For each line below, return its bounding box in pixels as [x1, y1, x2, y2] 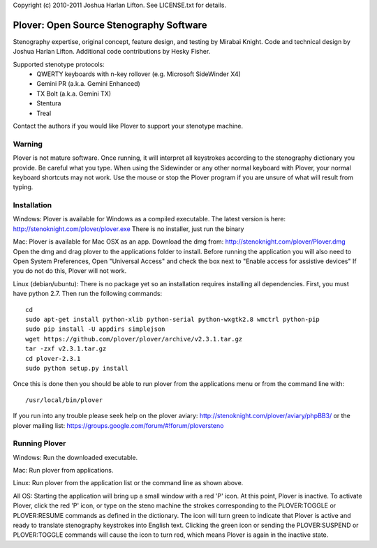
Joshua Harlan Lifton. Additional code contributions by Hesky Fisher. [13, 47, 211, 56]
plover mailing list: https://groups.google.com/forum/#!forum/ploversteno [13, 421, 224, 429]
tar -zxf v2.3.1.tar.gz [25, 345, 107, 353]
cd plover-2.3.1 [25, 355, 81, 362]
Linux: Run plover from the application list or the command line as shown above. [13, 479, 244, 487]
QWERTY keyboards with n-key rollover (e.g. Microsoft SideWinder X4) [36, 70, 241, 78]
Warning [13, 139, 43, 149]
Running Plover [13, 438, 66, 448]
